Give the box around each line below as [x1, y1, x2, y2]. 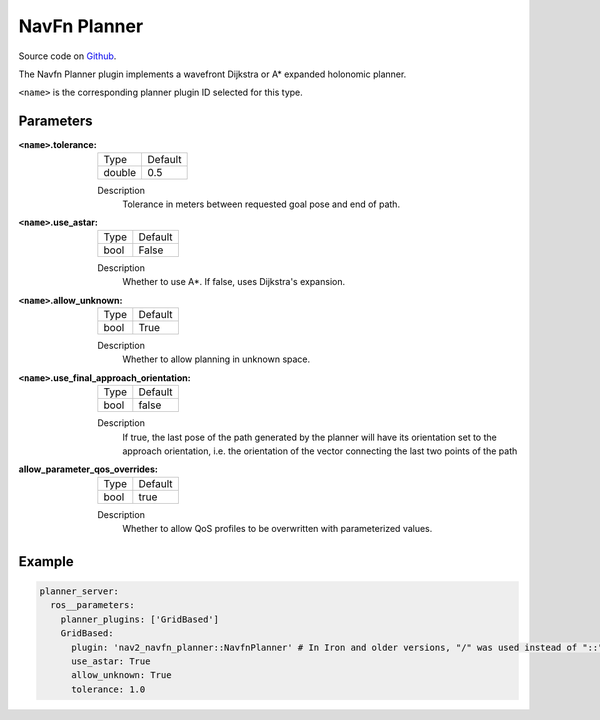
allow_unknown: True [71, 670, 172, 681]
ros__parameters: [50, 600, 135, 611]
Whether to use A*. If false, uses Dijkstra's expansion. [122, 276, 345, 288]
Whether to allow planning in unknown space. [122, 353, 311, 365]
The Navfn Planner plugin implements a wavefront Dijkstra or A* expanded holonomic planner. [18, 68, 407, 80]
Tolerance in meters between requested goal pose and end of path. [122, 198, 400, 210]
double [103, 165, 137, 179]
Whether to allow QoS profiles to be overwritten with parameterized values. [122, 523, 433, 535]
